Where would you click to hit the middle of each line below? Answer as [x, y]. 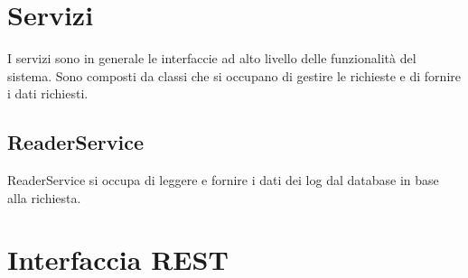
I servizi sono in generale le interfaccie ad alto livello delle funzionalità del [212, 58]
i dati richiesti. [48, 93]
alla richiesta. [44, 197]
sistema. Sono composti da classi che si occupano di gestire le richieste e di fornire [234, 75]
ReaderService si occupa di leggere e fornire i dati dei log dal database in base [223, 180]
